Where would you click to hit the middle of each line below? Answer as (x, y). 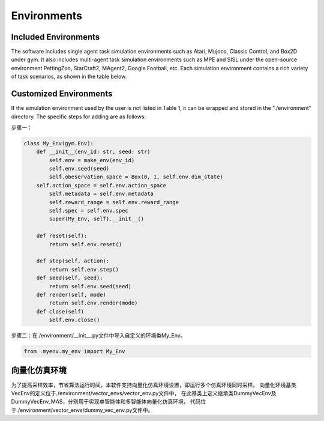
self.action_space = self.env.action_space (101, 185)
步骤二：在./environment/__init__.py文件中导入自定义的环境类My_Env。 (98, 336)
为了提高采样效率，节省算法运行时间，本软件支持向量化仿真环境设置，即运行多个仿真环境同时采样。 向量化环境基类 (154, 385)
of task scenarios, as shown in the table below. (69, 77)
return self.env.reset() (85, 244)
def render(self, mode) (71, 295)
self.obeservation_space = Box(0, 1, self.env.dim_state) (136, 177)
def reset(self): (62, 236)
